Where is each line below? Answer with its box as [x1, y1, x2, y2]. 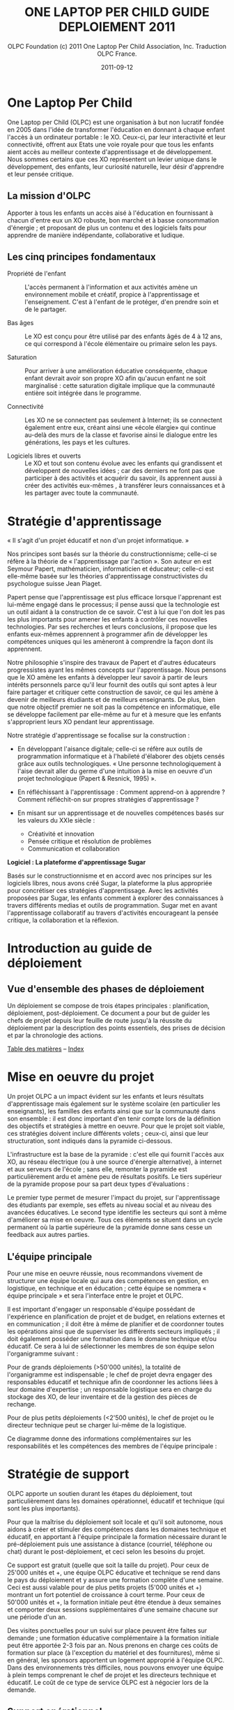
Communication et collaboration [27, 845, 120, 853]
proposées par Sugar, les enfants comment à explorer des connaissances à [7, 894, 224, 902]
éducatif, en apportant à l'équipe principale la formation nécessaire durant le [7, 1532, 227, 1540]
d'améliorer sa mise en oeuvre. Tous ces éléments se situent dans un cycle [7, 1215, 223, 1224]
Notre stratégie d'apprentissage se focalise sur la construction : [7, 731, 190, 740]
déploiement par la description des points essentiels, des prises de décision [7, 1023, 226, 1033]
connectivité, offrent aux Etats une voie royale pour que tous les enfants [7, 140, 214, 149]
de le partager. [24, 305, 67, 314]
